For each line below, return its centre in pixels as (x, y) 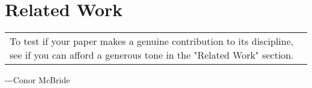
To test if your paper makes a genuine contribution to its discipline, (151, 41)
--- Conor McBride (37, 80)
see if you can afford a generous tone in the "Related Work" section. (152, 55)
